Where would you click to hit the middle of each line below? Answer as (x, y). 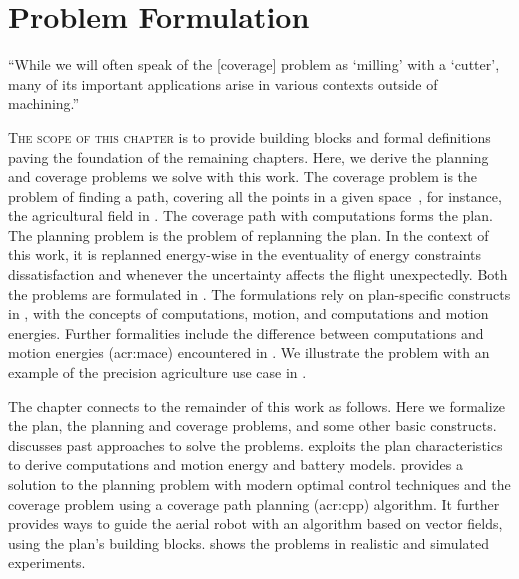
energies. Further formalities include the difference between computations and (246, 332)
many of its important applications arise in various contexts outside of (223, 83)
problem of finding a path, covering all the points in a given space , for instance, (255, 195)
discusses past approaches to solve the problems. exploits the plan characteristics (255, 444)
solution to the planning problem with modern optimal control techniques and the (259, 484)
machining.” (44, 103)
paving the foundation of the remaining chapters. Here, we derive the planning (248, 156)
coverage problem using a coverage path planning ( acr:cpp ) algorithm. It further (254, 503)
